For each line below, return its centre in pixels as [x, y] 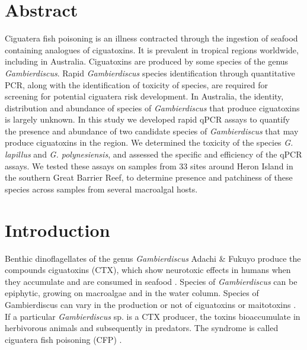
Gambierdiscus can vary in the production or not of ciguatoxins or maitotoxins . [151, 304]
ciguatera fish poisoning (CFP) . [63, 339]
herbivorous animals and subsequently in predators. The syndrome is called [142, 328]
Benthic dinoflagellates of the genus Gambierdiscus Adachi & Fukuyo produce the [153, 258]
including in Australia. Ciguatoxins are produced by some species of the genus [147, 61]
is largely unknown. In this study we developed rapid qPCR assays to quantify [147, 119]
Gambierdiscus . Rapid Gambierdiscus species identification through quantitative [150, 73]
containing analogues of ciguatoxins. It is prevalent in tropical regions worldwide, [152, 49]
